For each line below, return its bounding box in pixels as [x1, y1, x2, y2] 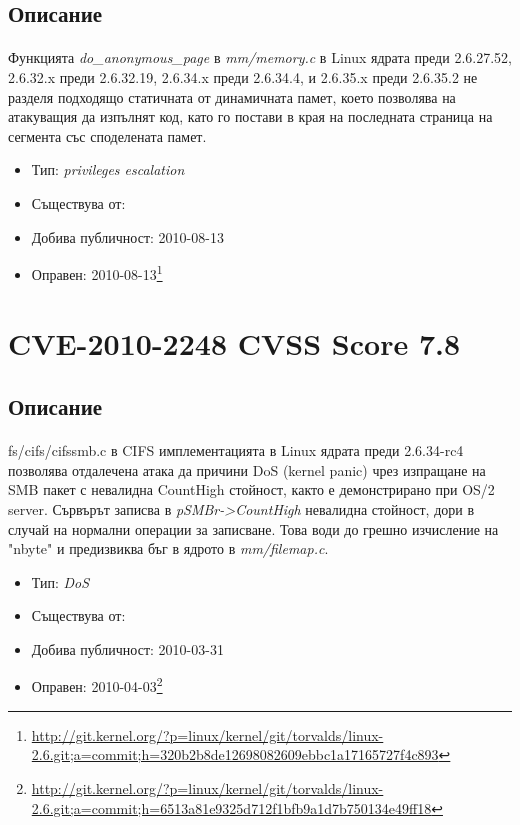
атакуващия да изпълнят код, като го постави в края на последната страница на [8, 106, 493, 127]
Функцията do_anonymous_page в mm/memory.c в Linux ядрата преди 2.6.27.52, [8, 47, 512, 68]
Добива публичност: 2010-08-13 [31, 226, 224, 247]
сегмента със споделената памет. [8, 125, 207, 146]
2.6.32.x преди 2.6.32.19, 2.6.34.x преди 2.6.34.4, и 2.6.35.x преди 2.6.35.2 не [8, 66, 478, 87]
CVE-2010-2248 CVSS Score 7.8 [8, 322, 461, 363]
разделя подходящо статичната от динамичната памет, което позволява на [8, 86, 456, 107]
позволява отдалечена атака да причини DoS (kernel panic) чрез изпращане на [8, 459, 486, 480]
